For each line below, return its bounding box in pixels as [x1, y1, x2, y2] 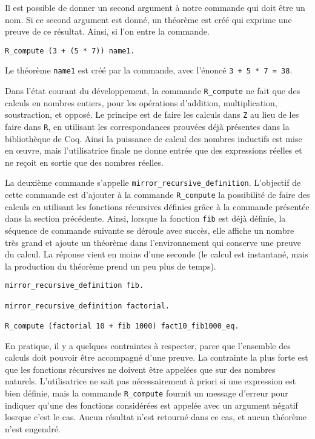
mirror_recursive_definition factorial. [5, 301, 170, 310]
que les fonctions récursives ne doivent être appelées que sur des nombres [5, 362, 276, 375]
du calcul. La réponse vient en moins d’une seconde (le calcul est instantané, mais [5, 248, 308, 260]
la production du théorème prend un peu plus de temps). [5, 259, 216, 272]
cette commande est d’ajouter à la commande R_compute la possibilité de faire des [5, 188, 310, 201]
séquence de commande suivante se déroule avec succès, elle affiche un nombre [5, 224, 294, 236]
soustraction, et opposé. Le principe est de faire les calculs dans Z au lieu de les [5, 108, 299, 121]
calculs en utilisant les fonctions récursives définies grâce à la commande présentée [5, 200, 310, 213]
